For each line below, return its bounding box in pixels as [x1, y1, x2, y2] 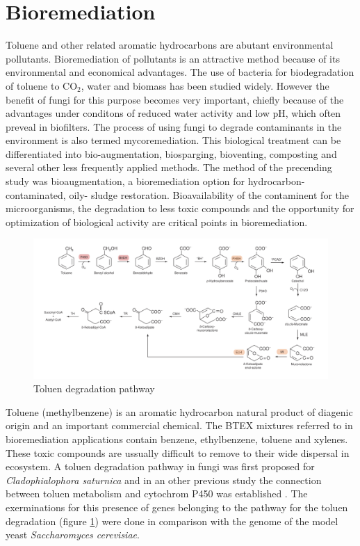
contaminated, [6, 187, 66, 202]
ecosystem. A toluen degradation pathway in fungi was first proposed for [6, 459, 315, 474]
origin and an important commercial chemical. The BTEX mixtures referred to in [6, 418, 353, 433]
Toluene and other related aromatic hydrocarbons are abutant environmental [6, 38, 334, 52]
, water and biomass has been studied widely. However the [81, 78, 329, 93]
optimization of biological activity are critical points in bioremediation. [6, 214, 308, 229]
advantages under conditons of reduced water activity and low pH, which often [6, 106, 341, 120]
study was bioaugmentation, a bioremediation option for [6, 174, 245, 188]
